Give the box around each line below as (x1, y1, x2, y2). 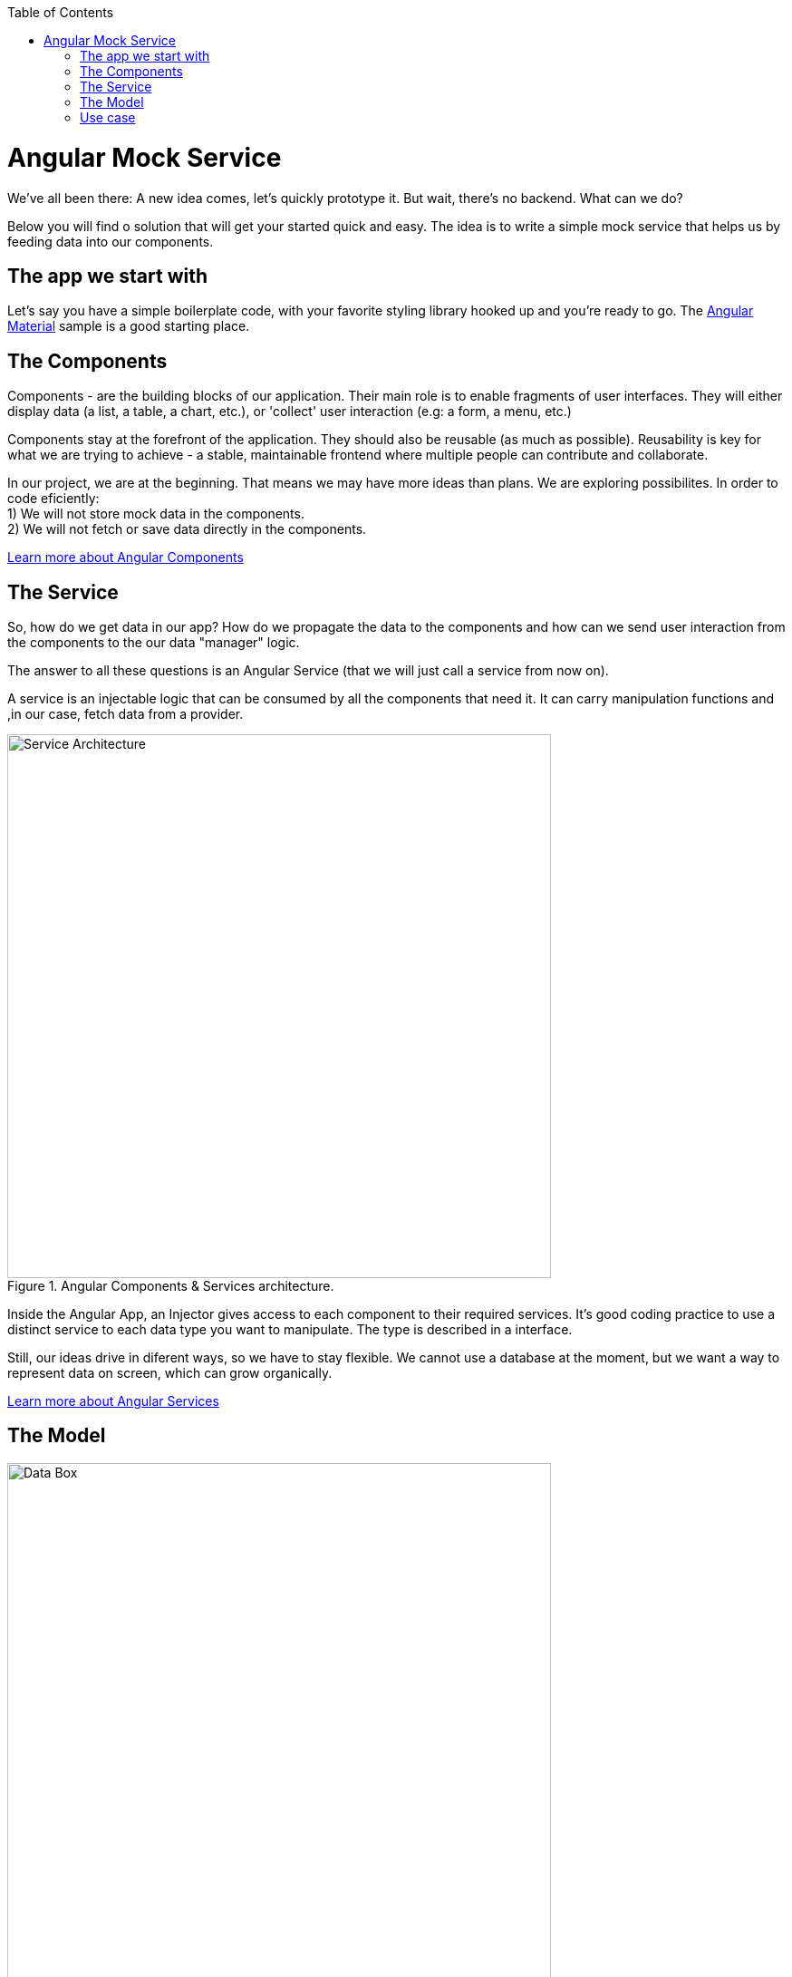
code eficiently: (7, 490, 100, 507)
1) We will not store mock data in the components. (7, 506, 304, 522)
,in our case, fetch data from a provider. (7, 706, 244, 722)
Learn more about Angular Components (7, 549, 244, 566)
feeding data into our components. (7, 233, 214, 249)
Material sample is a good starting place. (7, 318, 250, 334)
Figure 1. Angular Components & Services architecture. (7, 1278, 334, 1294)
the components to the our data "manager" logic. (7, 635, 300, 651)
